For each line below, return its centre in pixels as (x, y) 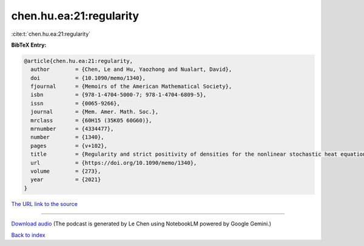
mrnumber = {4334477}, (72, 129)
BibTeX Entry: (29, 45)
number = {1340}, (67, 137)
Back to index (28, 235)
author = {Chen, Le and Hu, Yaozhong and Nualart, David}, (131, 69)
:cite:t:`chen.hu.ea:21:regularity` (51, 34)
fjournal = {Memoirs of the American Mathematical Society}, (131, 87)
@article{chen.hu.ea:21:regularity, (79, 61)
